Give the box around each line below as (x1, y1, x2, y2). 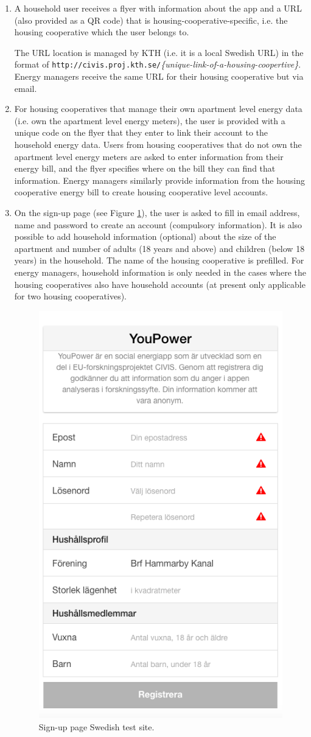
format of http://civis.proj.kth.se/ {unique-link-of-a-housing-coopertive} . (14, 58, 301, 71)
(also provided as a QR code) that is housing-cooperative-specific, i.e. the (14, 13, 288, 26)
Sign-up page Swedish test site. (38, 721, 155, 733)
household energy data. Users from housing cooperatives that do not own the (14, 138, 302, 150)
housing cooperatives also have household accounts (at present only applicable (14, 278, 306, 290)
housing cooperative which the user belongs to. (14, 26, 189, 38)
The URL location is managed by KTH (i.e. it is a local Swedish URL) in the (14, 46, 304, 58)
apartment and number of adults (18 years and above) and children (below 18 (14, 242, 305, 254)
